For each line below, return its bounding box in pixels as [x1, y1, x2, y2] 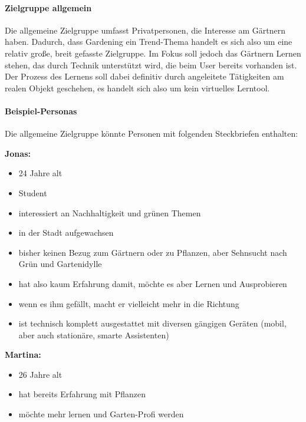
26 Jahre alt [18, 368, 62, 380]
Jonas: [5, 147, 31, 159]
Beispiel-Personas [5, 104, 77, 117]
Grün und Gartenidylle [18, 258, 102, 270]
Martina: [5, 348, 41, 361]
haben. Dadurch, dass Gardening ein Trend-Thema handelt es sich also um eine [5, 35, 292, 48]
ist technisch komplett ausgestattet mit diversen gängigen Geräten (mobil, [18, 317, 287, 329]
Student [18, 186, 47, 199]
